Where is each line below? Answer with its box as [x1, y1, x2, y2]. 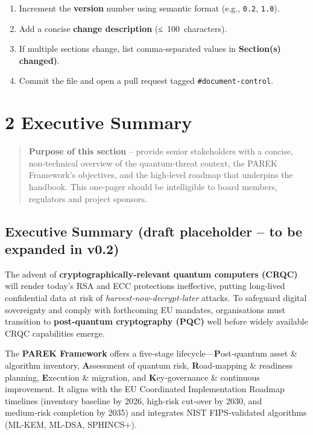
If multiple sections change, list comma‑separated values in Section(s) [19, 42, 281, 55]
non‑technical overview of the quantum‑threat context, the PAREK [28, 156, 277, 169]
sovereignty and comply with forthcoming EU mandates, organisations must [5, 303, 286, 316]
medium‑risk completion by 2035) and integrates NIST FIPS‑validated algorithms [5, 406, 307, 419]
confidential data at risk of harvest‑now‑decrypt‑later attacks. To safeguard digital [5, 291, 307, 303]
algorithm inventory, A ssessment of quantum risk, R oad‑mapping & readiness [5, 358, 293, 371]
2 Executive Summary [5, 110, 192, 135]
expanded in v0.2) [5, 239, 119, 258]
